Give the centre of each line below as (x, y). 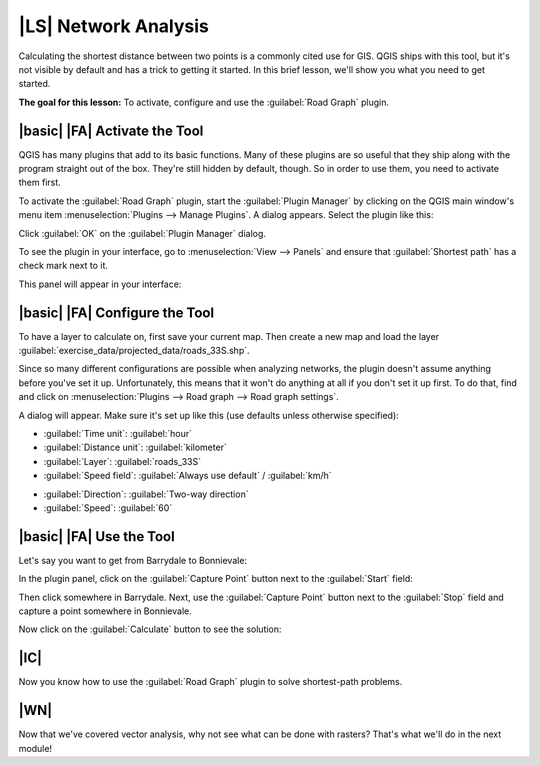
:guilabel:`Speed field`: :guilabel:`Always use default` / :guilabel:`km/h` (187, 476)
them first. (40, 182)
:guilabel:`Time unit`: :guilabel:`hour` (117, 433)
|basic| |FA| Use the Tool (96, 536)
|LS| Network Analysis (114, 26)
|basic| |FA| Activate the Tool (111, 130)
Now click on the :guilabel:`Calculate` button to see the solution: (150, 629)
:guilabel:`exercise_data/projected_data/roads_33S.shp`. (134, 351)
